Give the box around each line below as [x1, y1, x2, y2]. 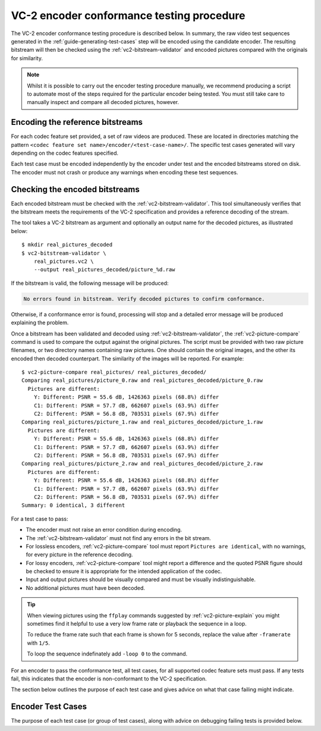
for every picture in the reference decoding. [26, 551, 133, 559]
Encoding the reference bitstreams [11, 117, 143, 127]
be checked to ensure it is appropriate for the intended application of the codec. [26, 568, 222, 575]
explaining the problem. [11, 319, 69, 327]
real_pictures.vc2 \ [33, 258, 94, 265]
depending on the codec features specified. [11, 149, 119, 156]
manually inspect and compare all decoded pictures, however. [27, 99, 180, 106]
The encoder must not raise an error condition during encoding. [26, 526, 182, 534]
